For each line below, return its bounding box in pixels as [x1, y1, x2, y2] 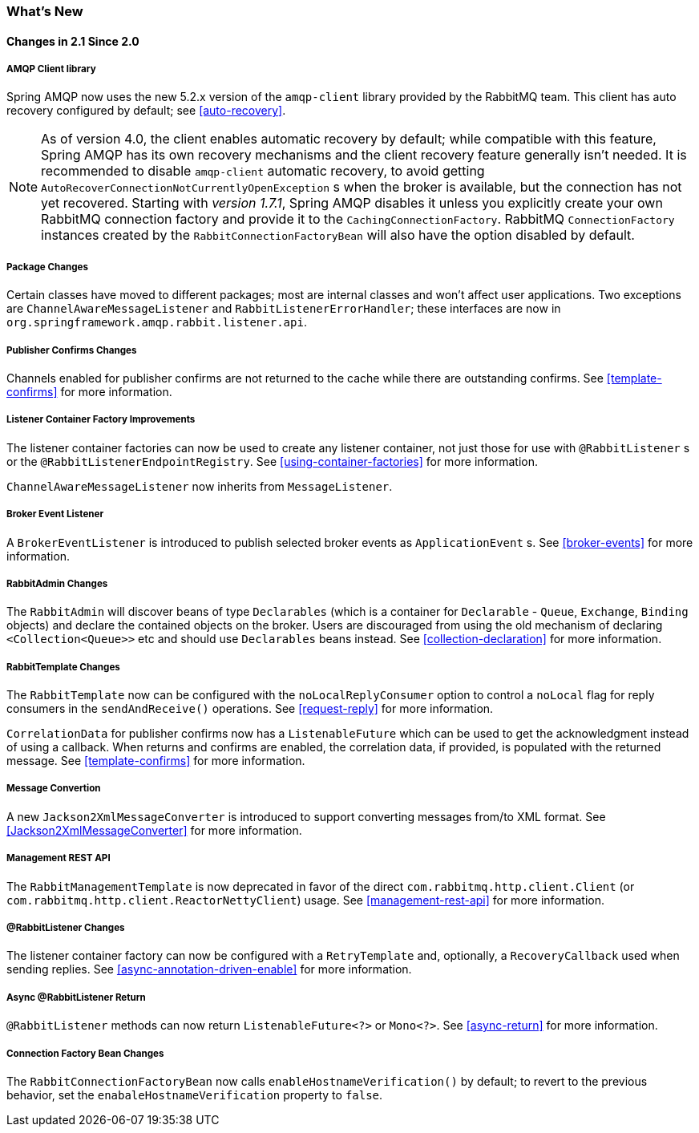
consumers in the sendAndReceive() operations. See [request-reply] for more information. [6, 702, 494, 716]
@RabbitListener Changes [6, 922, 125, 934]
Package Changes [6, 261, 88, 273]
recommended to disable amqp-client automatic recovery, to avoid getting [41, 163, 485, 180]
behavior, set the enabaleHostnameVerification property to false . [6, 1087, 383, 1102]
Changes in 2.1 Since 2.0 [6, 34, 139, 48]
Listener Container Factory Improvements [6, 414, 196, 426]
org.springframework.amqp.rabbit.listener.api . [6, 315, 307, 330]
